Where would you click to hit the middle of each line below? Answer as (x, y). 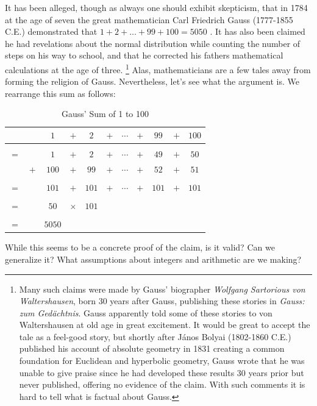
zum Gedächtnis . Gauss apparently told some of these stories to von (146, 312)
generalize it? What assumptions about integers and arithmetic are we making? (153, 259)
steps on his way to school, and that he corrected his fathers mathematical (144, 55)
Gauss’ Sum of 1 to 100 (105, 114)
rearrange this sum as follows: (60, 93)
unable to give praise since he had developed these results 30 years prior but (162, 372)
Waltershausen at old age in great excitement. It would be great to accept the (165, 325)
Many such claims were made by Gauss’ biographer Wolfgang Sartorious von (162, 289)
